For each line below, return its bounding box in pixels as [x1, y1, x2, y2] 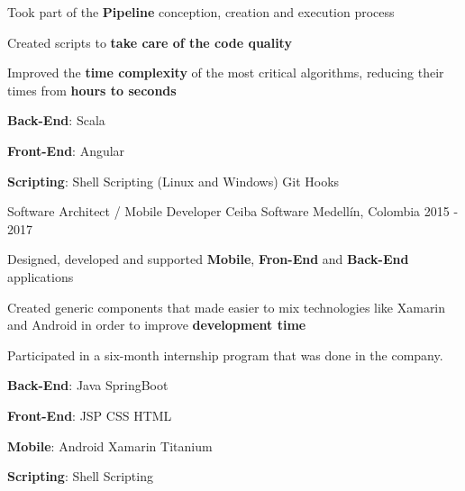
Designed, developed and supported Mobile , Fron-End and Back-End [7, 250, 409, 268]
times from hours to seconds [7, 80, 177, 99]
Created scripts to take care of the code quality [7, 32, 292, 51]
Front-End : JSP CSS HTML [7, 405, 172, 424]
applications [7, 267, 74, 286]
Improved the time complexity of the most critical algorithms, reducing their [7, 63, 444, 82]
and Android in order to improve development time [7, 315, 306, 334]
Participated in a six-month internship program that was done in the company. [7, 345, 443, 364]
